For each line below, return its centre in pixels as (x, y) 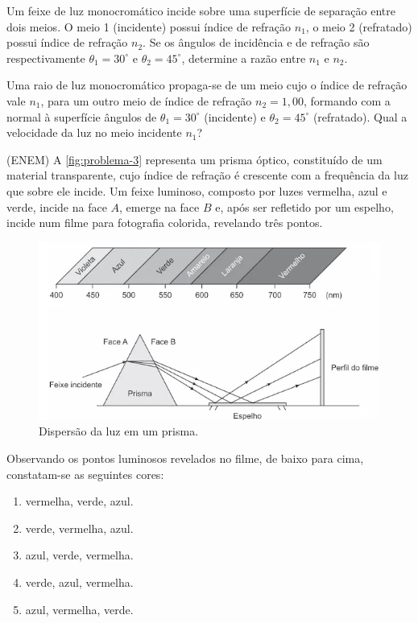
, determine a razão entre (244, 58)
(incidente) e (235, 116)
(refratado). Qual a (360, 116)
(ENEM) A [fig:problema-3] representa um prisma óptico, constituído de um (195, 159)
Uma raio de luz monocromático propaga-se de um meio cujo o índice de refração (207, 85)
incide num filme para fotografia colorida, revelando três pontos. (165, 223)
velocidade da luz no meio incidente (94, 132)
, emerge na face (159, 206)
